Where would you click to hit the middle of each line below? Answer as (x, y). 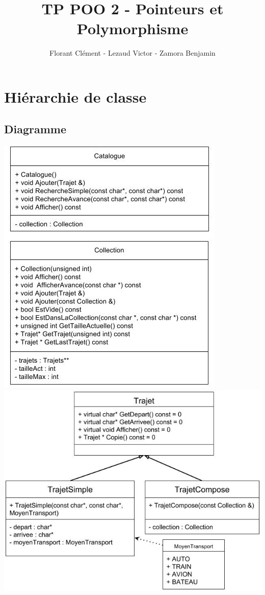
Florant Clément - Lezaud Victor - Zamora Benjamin (132, 53)
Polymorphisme (132, 28)
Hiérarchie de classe (75, 96)
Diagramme (35, 129)
